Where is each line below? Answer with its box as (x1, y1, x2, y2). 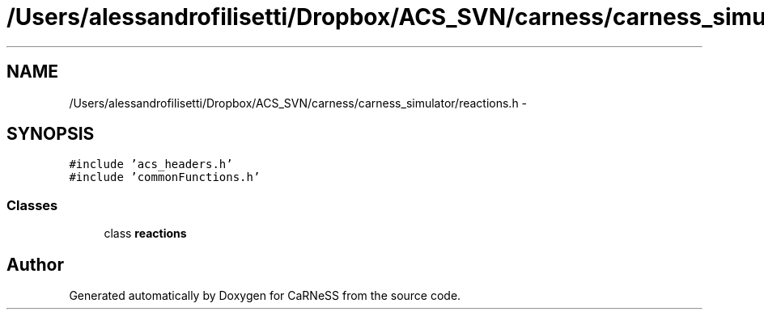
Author (6, 254, 64, 275)
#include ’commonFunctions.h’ (69, 171, 261, 184)
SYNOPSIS (6, 124, 95, 145)
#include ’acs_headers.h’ (69, 158, 233, 171)
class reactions (104, 226, 187, 241)
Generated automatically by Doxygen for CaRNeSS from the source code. (69, 289, 461, 303)
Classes (6, 196, 58, 213)
